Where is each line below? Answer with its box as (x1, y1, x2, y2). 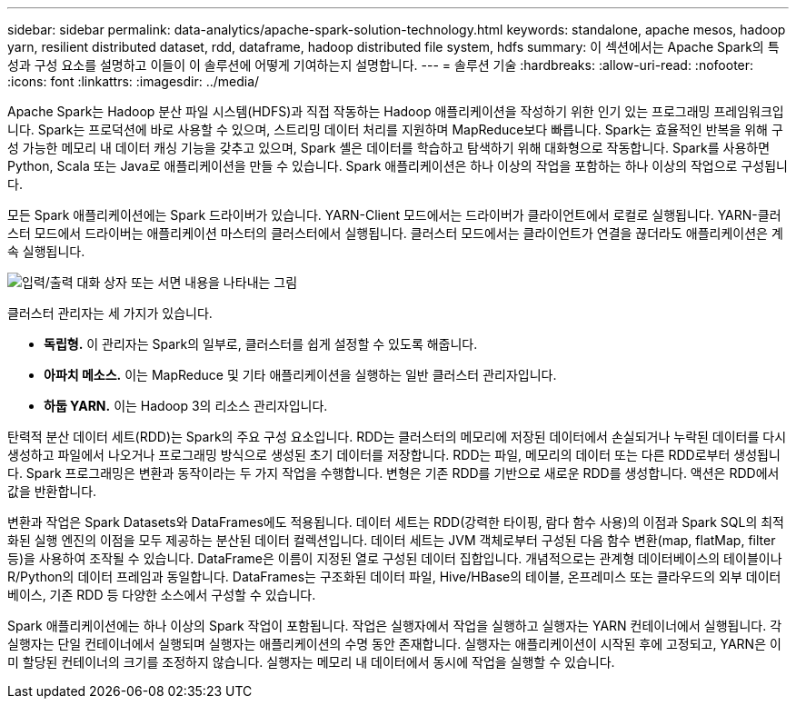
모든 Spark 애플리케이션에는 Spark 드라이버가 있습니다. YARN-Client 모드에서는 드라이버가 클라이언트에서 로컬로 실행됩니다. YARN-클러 (7, 207, 781, 223)
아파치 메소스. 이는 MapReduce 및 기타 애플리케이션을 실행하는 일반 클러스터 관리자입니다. (44, 367, 557, 383)
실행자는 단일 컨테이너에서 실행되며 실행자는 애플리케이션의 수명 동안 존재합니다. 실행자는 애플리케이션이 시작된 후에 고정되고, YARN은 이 (7, 636, 781, 651)
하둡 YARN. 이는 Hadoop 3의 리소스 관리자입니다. (44, 398, 328, 413)
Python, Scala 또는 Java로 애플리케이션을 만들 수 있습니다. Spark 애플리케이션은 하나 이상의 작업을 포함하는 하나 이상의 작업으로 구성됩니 (7, 158, 788, 174)
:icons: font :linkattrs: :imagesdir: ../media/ (7, 74, 260, 89)
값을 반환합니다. (7, 483, 97, 499)
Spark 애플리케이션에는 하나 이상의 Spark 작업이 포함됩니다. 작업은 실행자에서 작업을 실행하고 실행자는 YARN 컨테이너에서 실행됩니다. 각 (7, 618, 782, 633)
